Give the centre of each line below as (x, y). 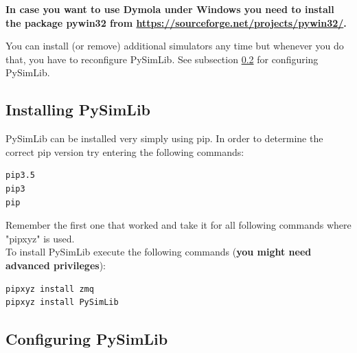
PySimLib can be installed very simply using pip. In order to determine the (164, 138)
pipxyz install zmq (50, 289)
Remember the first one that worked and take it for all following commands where (178, 225)
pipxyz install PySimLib (62, 303)
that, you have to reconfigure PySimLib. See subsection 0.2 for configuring (162, 59)
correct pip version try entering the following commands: (125, 151)
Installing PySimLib (78, 110)
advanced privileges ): (56, 265)
